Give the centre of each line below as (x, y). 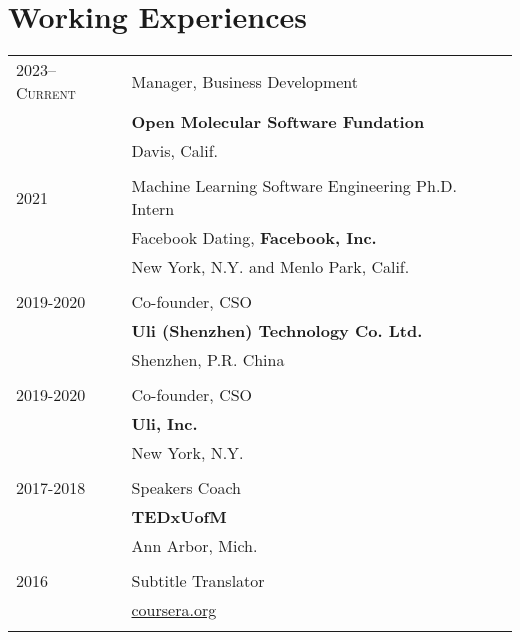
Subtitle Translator (198, 581)
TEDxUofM (179, 517)
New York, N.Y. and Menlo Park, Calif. (270, 267)
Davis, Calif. (175, 151)
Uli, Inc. (164, 424)
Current (46, 93)
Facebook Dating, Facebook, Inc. (254, 238)
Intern (153, 209)
